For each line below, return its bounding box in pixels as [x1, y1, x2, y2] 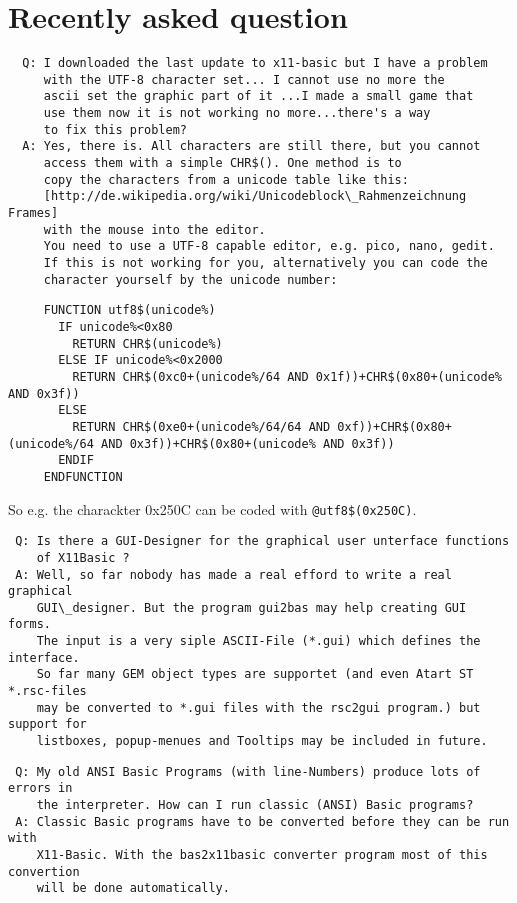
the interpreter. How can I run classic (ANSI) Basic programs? [36, 798, 474, 813]
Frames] [8, 206, 59, 221]
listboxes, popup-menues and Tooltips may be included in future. [36, 734, 488, 749]
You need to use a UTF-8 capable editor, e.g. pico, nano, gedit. [43, 239, 495, 254]
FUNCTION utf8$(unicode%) [43, 303, 216, 318]
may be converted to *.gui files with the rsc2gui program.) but [36, 700, 481, 715]
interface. [8, 650, 80, 665]
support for [8, 717, 87, 732]
